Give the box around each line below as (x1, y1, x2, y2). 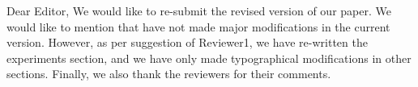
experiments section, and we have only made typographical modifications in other (6, 49, 412, 66)
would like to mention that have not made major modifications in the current (6, 18, 390, 35)
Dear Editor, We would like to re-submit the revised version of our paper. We (6, 2, 391, 19)
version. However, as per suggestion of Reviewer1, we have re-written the (6, 34, 368, 51)
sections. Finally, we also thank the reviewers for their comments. (6, 65, 331, 82)
